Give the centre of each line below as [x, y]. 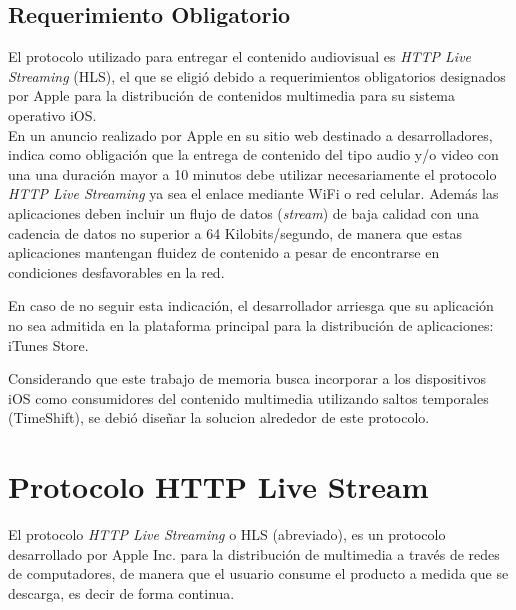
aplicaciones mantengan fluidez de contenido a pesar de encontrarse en [224, 252]
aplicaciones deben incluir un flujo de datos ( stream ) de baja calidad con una [244, 212]
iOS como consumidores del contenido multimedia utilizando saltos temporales [248, 397]
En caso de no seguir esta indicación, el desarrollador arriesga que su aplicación [251, 305]
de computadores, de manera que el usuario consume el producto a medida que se [258, 573]
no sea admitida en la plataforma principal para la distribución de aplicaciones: [251, 324]
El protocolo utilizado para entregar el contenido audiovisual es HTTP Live [240, 56]
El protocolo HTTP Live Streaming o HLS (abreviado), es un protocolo [227, 534]
